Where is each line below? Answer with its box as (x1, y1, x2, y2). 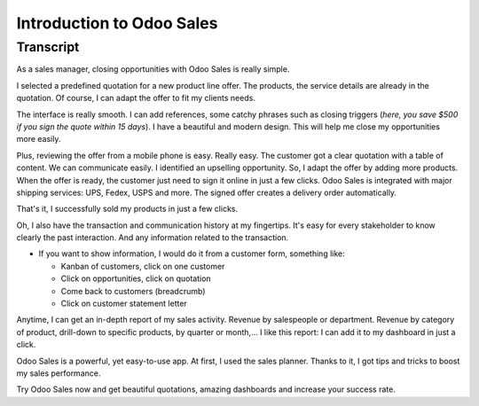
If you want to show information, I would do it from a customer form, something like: (38, 248, 345, 259)
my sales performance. (16, 368, 101, 379)
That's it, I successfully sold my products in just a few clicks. (16, 204, 239, 215)
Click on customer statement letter (60, 298, 188, 309)
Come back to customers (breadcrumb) (60, 285, 206, 296)
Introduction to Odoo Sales (16, 13, 218, 33)
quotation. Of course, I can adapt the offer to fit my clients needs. (16, 93, 256, 104)
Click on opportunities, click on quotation (60, 273, 212, 284)
